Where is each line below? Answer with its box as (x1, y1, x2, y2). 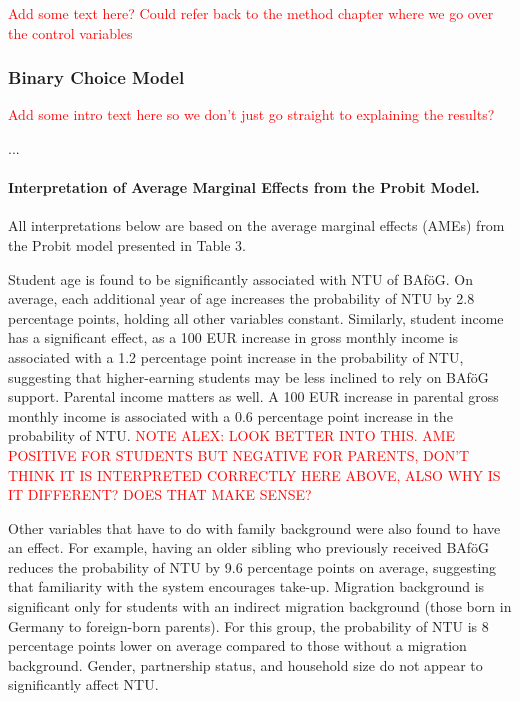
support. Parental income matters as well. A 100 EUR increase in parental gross (8, 386, 499, 407)
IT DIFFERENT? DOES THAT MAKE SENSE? (8, 484, 312, 505)
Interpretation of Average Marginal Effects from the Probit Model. (8, 177, 480, 198)
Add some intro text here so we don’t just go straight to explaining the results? (8, 104, 495, 125)
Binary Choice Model (8, 65, 185, 90)
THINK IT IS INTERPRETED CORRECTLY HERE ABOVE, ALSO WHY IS (8, 464, 501, 485)
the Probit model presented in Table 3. (8, 234, 246, 255)
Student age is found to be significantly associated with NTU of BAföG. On (8, 268, 473, 289)
